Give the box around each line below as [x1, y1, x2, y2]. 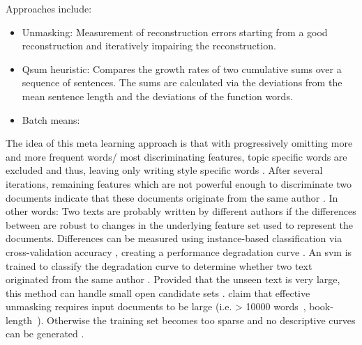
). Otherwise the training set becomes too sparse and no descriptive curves [37, 312, 356, 327]
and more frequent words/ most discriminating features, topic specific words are [6, 149, 347, 163]
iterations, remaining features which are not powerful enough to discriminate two [6, 176, 352, 191]
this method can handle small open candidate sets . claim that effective [6, 285, 310, 300]
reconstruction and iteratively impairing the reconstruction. [22, 38, 276, 53]
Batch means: [22, 112, 80, 127]
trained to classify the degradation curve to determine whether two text [6, 258, 312, 273]
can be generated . [6, 326, 84, 341]
